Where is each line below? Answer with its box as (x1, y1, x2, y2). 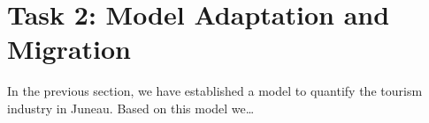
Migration (7, 31, 131, 67)
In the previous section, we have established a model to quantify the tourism (7, 82, 423, 100)
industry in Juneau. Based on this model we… (7, 98, 255, 117)
